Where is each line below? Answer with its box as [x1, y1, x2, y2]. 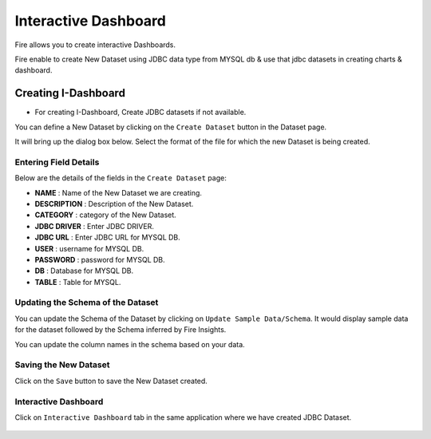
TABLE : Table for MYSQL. [34, 277, 121, 287]
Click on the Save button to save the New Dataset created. [14, 376, 208, 386]
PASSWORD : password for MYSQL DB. [34, 255, 165, 264]
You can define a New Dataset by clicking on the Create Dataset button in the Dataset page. [14, 122, 327, 132]
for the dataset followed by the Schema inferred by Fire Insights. [14, 325, 227, 334]
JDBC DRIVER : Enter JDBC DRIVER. [34, 221, 155, 231]
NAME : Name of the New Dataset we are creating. [34, 188, 203, 197]
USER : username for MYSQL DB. [34, 243, 144, 253]
